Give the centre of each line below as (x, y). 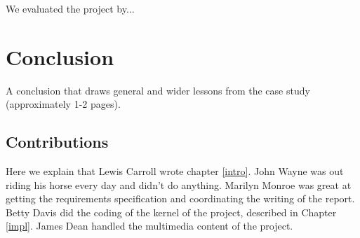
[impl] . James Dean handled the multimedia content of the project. (149, 226)
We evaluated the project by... (70, 8)
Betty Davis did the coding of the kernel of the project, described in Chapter (171, 212)
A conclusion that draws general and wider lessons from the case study (158, 90)
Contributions (57, 142)
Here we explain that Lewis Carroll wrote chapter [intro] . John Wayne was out (175, 171)
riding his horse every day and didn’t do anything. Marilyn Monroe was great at (179, 184)
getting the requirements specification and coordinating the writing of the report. (180, 198)
